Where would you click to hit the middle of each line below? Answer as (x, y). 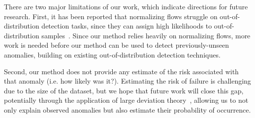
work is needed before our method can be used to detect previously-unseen (117, 45)
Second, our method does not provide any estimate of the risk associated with (121, 71)
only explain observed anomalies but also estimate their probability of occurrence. (127, 109)
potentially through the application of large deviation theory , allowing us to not (126, 100)
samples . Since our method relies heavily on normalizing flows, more (146, 35)
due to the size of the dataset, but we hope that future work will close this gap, (124, 90)
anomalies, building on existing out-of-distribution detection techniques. (112, 54)
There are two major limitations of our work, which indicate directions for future (126, 6)
